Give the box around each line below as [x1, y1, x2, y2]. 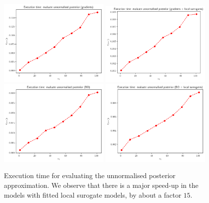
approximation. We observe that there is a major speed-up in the [4, 180, 199, 190]
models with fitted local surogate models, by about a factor [4, 189, 182, 200]
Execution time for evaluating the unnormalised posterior [4, 170, 176, 181]
